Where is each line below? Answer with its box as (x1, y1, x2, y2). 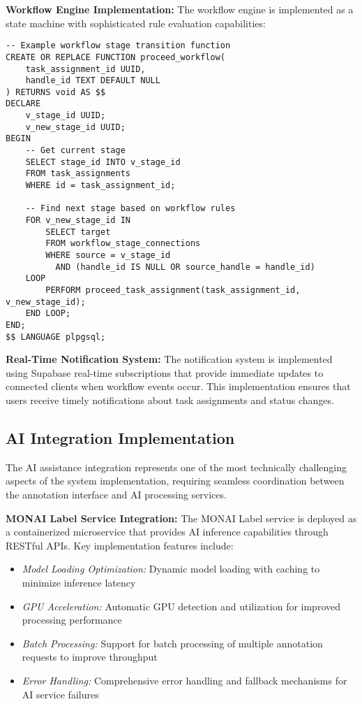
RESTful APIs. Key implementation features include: (6, 538, 234, 552)
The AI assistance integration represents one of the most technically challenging (6, 459, 347, 474)
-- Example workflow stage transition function (6, 41, 231, 51)
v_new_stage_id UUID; (25, 122, 126, 132)
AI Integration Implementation (6, 427, 235, 449)
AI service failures (22, 687, 99, 701)
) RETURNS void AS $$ (6, 87, 106, 97)
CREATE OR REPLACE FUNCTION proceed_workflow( (6, 52, 225, 62)
